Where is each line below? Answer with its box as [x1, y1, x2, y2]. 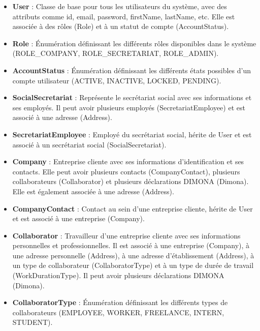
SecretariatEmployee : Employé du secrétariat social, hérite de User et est [12, 129, 252, 139]
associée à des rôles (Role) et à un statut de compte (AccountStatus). [12, 21, 229, 32]
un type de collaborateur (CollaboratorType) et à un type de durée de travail [12, 260, 254, 270]
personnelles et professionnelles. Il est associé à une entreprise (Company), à [12, 240, 250, 251]
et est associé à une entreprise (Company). [12, 213, 145, 224]
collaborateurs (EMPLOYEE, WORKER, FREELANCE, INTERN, [12, 307, 224, 317]
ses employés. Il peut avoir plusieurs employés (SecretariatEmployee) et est [12, 102, 245, 112]
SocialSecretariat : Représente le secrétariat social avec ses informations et [12, 92, 252, 103]
